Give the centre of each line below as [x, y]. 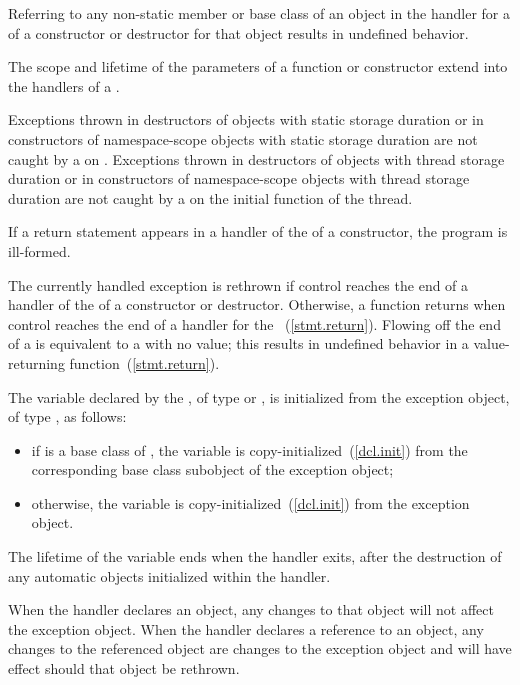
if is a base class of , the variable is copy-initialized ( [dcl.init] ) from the [249, 449]
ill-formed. [39, 250]
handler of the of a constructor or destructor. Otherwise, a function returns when [257, 304]
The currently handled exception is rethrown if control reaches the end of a [238, 284]
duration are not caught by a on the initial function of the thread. [210, 197]
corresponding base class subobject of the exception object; [212, 469]
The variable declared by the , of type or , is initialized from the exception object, [259, 396]
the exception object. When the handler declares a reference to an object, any [246, 628]
